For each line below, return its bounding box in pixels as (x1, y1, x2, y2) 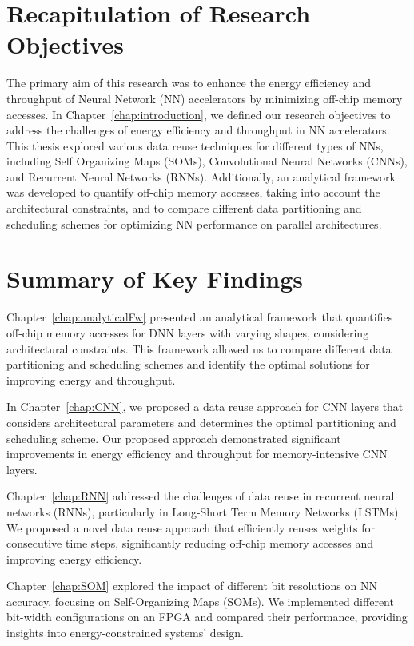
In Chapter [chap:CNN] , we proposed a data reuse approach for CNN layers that (6, 398, 404, 415)
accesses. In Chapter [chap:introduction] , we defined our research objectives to (6, 106, 391, 122)
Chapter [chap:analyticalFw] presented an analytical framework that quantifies (6, 309, 393, 325)
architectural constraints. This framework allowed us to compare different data (6, 340, 392, 357)
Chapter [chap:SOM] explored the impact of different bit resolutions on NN (6, 577, 377, 594)
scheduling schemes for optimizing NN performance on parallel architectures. (6, 215, 382, 232)
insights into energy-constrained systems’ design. (6, 624, 244, 641)
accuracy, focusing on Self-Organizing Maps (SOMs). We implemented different (6, 592, 394, 609)
